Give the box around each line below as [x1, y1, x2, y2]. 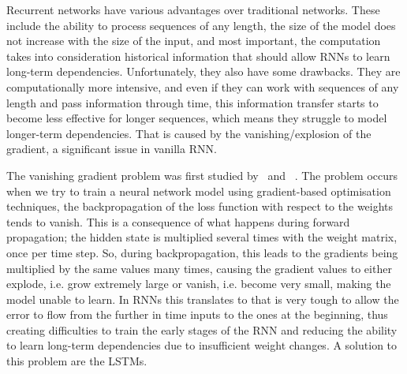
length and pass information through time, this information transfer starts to [6, 94, 379, 110]
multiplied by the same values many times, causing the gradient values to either [6, 260, 392, 276]
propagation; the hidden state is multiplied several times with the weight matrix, [6, 229, 398, 245]
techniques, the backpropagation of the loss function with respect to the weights [6, 198, 394, 215]
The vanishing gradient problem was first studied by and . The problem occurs [6, 166, 398, 183]
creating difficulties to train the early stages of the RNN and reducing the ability [6, 321, 398, 338]
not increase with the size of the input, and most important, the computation [6, 32, 381, 49]
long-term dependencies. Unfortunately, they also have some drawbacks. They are [6, 63, 401, 80]
